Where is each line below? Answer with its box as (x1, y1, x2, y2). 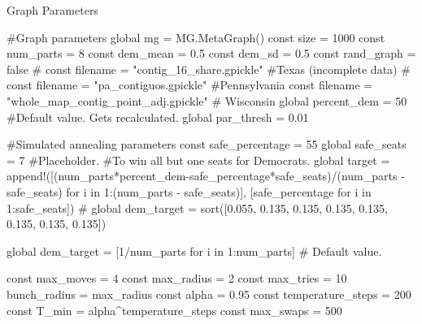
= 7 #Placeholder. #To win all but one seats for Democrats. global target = (7, 151, 390, 168)
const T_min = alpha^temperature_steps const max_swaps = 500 (7, 301, 342, 318)
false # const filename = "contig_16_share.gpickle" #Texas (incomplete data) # (7, 60, 411, 77)
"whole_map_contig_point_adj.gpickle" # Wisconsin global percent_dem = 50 (7, 92, 407, 109)
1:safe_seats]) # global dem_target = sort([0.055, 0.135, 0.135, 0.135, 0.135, (7, 199, 388, 216)
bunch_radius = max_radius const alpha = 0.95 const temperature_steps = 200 (7, 285, 411, 302)
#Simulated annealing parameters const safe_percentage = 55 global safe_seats (7, 136, 407, 153)
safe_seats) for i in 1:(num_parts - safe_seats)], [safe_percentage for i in (7, 183, 372, 200)
